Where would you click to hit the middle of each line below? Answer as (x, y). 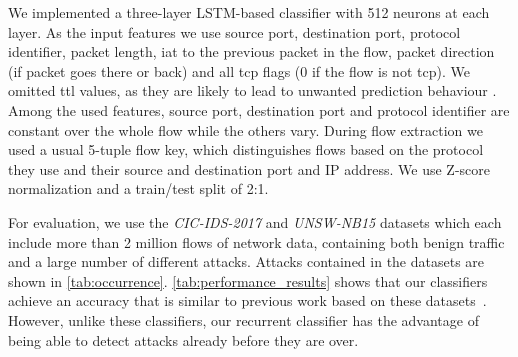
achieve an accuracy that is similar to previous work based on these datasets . (247, 300)
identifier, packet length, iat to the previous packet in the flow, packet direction (251, 51)
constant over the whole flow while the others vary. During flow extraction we (245, 129)
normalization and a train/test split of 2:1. (138, 188)
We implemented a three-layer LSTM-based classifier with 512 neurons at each (249, 12)
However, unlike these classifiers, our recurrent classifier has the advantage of (243, 319)
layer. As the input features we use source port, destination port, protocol (234, 31)
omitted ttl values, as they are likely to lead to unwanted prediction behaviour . (252, 90)
